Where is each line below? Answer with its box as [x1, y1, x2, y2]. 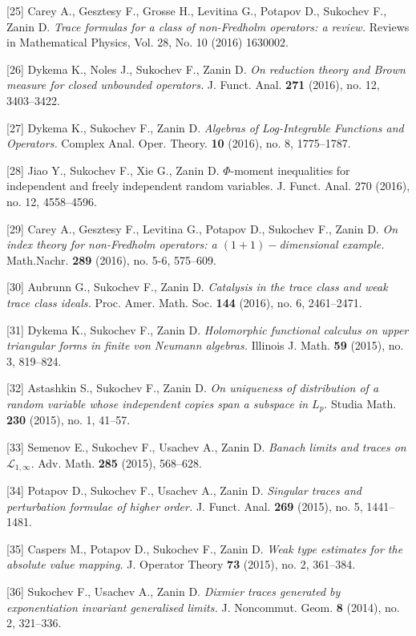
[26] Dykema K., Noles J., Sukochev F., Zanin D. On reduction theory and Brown [6, 60, 406, 77]
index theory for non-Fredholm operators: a [6, 236, 217, 253]
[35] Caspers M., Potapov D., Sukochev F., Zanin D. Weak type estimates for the [6, 540, 403, 557]
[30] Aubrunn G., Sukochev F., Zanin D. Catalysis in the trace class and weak [6, 278, 388, 295]
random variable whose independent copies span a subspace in [6, 395, 309, 411]
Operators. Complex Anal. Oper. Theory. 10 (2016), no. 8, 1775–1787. [6, 135, 351, 152]
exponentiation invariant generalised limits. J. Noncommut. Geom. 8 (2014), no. [6, 598, 400, 615]
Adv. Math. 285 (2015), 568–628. [38, 454, 202, 471]
